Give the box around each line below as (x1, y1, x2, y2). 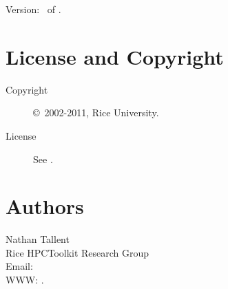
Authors (6, 192, 84, 220)
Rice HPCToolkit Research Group (6, 245, 149, 259)
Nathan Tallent (6, 232, 70, 246)
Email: (6, 259, 33, 273)
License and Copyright (6, 42, 224, 70)
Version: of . (6, 2, 61, 16)
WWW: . (6, 272, 44, 286)
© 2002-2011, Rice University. (33, 105, 159, 120)
